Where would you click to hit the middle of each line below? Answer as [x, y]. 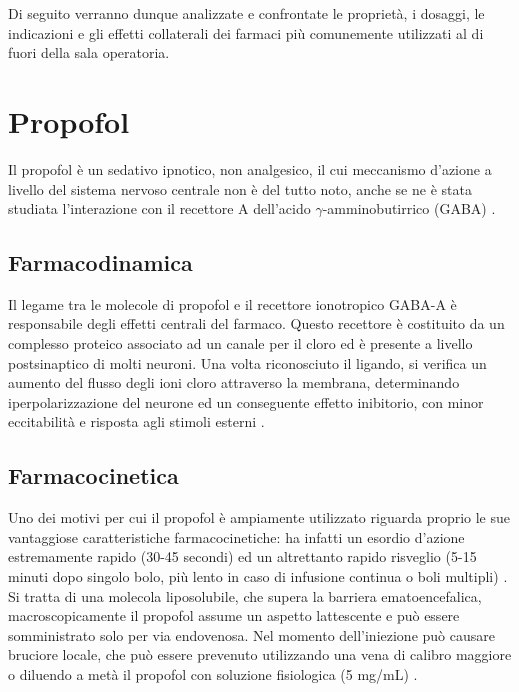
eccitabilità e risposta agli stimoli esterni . [136, 421]
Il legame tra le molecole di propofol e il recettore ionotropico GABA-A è [232, 303]
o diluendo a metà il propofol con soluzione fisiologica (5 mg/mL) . [213, 674]
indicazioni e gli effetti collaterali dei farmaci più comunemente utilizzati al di [246, 32]
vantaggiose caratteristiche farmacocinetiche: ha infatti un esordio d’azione [236, 536]
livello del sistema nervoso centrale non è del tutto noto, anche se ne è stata [240, 188]
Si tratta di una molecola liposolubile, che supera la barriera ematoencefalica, [245, 595]
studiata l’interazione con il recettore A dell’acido [159, 208]
